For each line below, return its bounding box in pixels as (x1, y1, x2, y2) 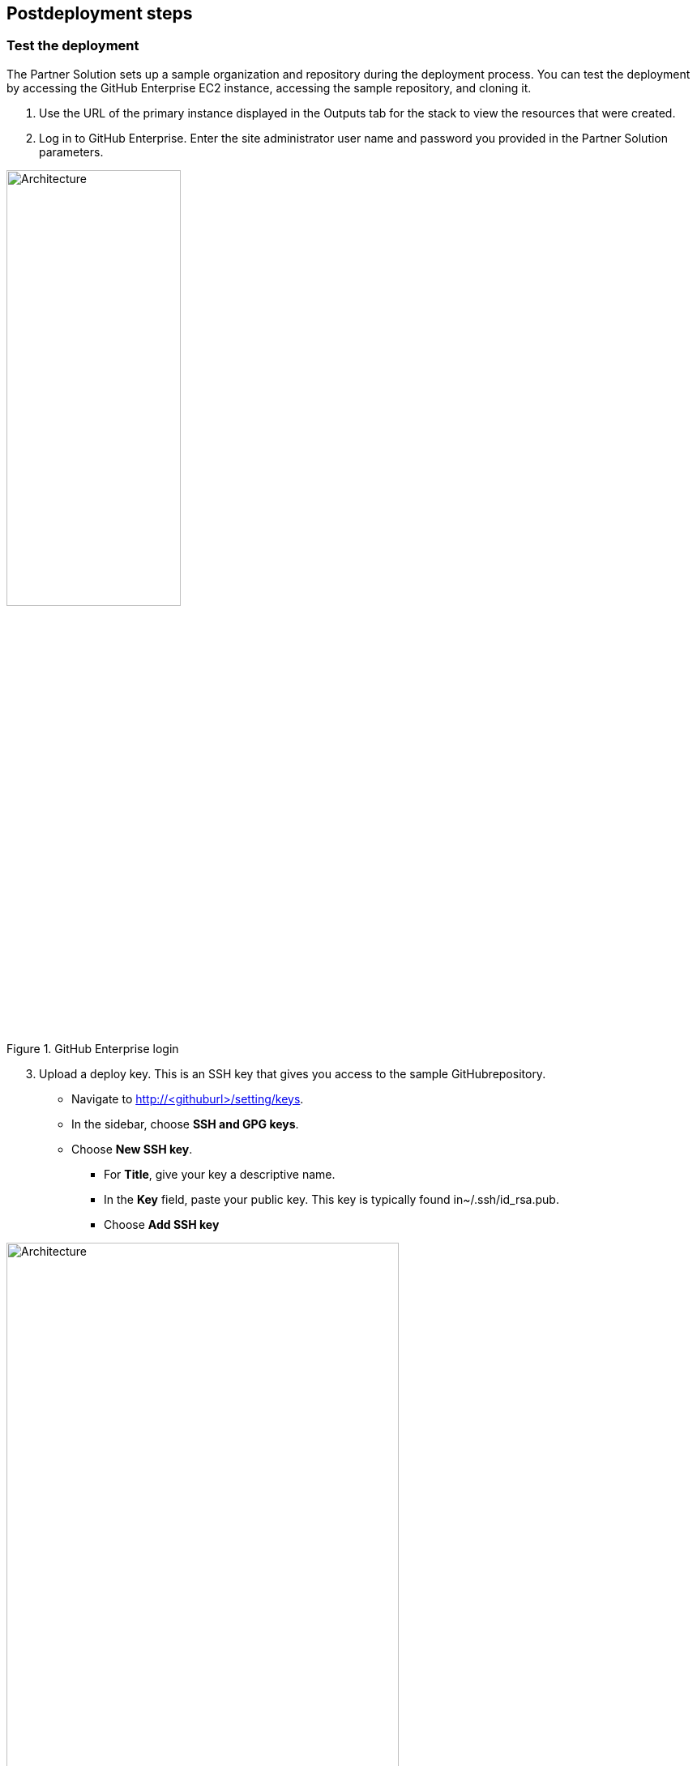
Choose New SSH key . (71, 1141, 193, 1156)
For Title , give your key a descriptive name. (104, 1167, 336, 1181)
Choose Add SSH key (104, 1217, 220, 1231)
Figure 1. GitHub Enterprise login (6, 1041, 179, 1056)
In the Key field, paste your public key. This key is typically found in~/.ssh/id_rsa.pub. (104, 1192, 559, 1206)
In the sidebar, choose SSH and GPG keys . (71, 1116, 299, 1131)
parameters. (39, 144, 104, 159)
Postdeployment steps (6, 3, 193, 23)
